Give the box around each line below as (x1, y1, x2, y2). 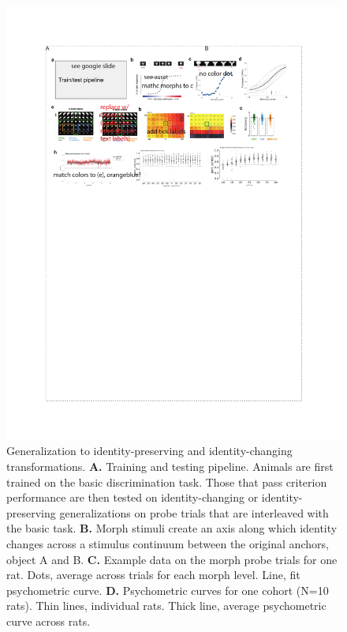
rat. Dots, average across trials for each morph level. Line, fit (6, 566, 300, 583)
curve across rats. (6, 613, 91, 630)
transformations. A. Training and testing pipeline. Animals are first (6, 458, 334, 475)
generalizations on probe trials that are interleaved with (59, 504, 329, 521)
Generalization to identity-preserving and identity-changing (6, 442, 293, 459)
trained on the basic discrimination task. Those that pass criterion (6, 473, 327, 490)
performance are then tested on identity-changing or (6, 489, 259, 506)
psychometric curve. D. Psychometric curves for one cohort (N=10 (6, 581, 329, 598)
